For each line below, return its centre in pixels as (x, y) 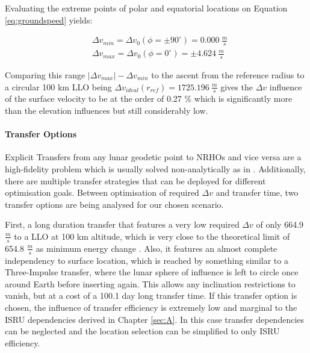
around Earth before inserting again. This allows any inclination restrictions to (150, 283)
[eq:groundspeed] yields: (49, 20)
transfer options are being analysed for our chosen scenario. (114, 204)
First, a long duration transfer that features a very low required (122, 224)
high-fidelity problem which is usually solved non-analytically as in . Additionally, (155, 168)
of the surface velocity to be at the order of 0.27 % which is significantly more (149, 98)
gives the (237, 86)
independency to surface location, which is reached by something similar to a (147, 260)
